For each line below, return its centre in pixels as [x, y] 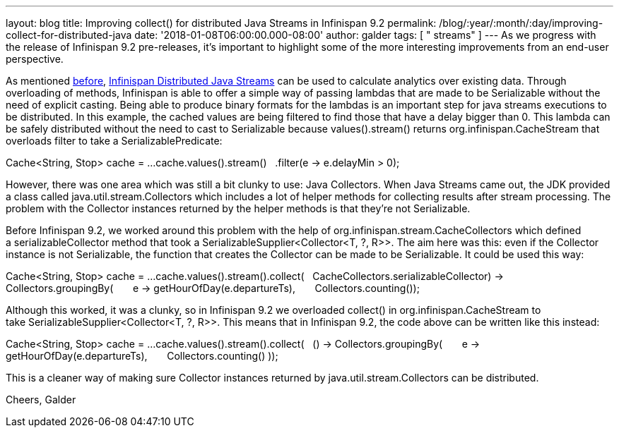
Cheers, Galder [41, 400]
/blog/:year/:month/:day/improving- [521, 23]
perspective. [35, 59]
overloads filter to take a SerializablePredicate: [114, 141]
